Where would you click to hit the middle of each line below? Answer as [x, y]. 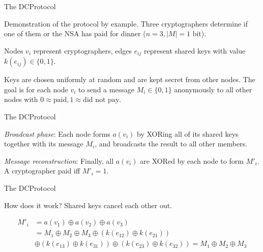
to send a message [106, 89]
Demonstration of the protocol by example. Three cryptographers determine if [126, 23]
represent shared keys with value [195, 50]
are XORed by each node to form [192, 160]
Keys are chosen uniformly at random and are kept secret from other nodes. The [130, 79]
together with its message [44, 144]
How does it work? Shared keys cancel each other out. [88, 205]
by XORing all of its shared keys [188, 133]
